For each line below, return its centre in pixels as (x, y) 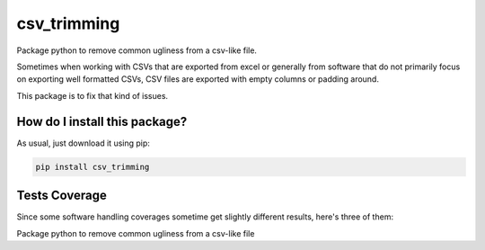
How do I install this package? (102, 121)
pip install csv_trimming (93, 167)
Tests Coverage (62, 196)
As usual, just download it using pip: (83, 143)
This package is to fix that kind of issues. (93, 95)
